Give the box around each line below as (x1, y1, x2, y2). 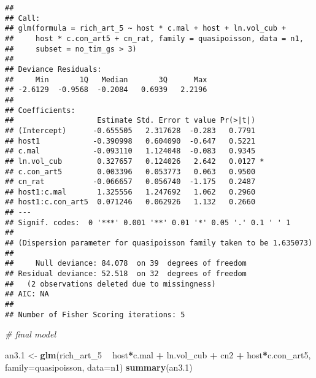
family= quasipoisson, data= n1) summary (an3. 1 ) (5, 360, 193, 373)
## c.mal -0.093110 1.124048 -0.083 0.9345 (5, 147, 256, 156)
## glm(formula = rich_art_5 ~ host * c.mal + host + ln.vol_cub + (5, 24, 287, 33)
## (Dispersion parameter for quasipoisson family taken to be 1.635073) (5, 239, 313, 248)
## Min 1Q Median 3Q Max (5, 75, 207, 84)
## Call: (5, 13, 40, 23)
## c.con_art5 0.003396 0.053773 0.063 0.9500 (5, 167, 256, 176)
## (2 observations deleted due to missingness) (5, 279, 216, 288)
